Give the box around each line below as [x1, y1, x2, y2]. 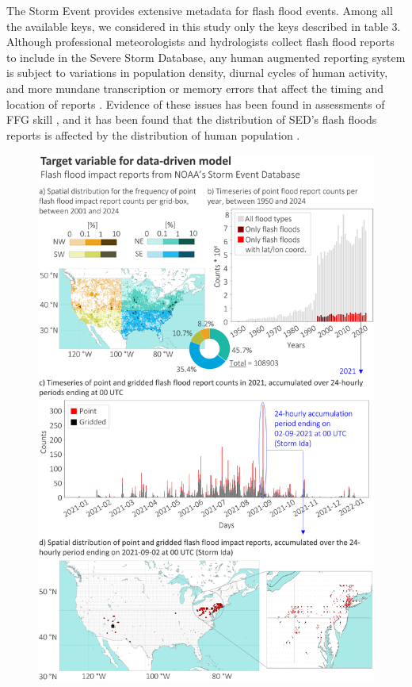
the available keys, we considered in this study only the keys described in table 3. [6, 17, 401, 34]
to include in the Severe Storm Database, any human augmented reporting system [6, 48, 406, 65]
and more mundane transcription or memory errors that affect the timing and [6, 79, 384, 96]
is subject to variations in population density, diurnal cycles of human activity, [6, 64, 388, 81]
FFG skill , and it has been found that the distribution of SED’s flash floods [6, 111, 377, 128]
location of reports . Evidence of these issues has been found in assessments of [6, 95, 385, 112]
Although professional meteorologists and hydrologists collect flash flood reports [6, 33, 395, 50]
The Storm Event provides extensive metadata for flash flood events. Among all [6, 2, 393, 18]
